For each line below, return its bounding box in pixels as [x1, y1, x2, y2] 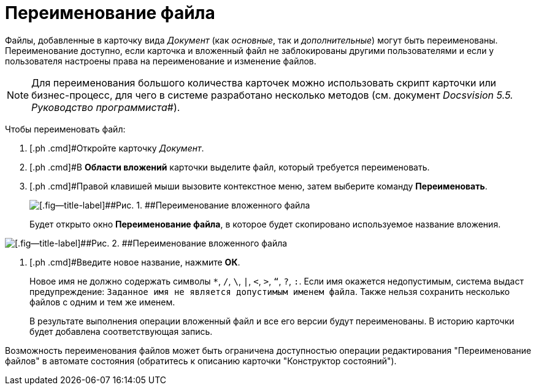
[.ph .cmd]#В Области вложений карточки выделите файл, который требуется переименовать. [29, 161, 430, 172]
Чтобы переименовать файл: [5, 123, 126, 134]
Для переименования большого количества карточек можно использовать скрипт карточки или [31, 76, 497, 89]
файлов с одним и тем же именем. [29, 296, 175, 307]
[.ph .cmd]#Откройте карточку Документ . [29, 142, 204, 153]
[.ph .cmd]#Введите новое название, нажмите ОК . [29, 256, 240, 267]
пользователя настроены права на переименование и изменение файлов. [5, 55, 316, 66]
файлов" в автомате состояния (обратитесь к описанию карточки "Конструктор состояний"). [5, 355, 397, 366]
